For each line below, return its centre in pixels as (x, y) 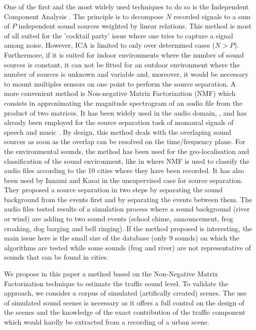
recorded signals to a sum (212, 16)
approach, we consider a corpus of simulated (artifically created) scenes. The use (125, 293)
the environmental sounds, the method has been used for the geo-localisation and (127, 151)
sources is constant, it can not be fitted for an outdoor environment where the (122, 64)
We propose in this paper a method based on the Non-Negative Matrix (111, 274)
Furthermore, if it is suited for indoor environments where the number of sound (124, 54)
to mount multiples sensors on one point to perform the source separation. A (120, 83)
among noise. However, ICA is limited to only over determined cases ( (110, 45)
